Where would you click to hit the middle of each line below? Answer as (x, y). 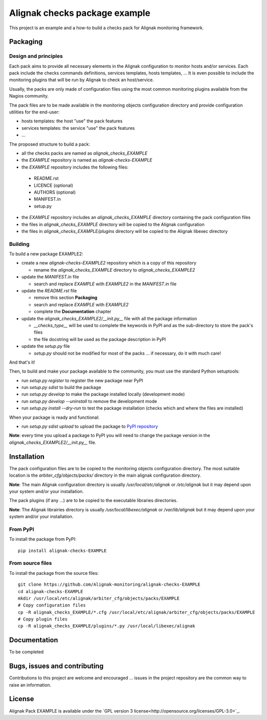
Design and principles (36, 56)
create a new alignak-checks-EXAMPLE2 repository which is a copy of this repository (109, 263)
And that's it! (22, 362)
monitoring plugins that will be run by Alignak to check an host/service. (82, 80)
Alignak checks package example (80, 13)
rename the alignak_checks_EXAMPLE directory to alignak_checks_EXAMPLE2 (114, 270)
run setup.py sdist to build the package (61, 388)
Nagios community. (29, 96)
